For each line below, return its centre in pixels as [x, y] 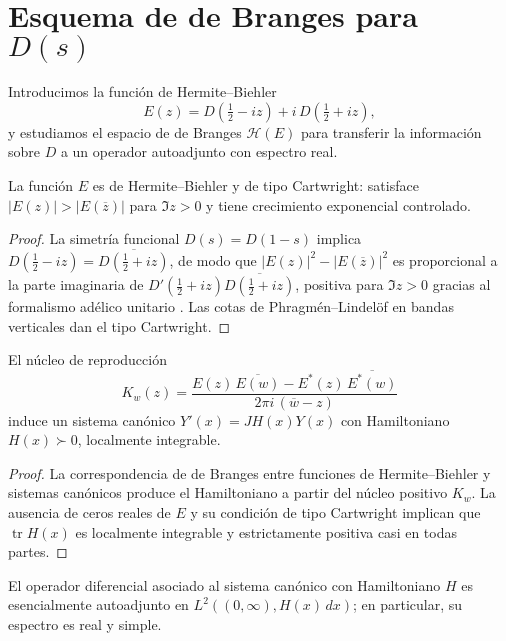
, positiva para [339, 284]
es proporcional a [445, 259]
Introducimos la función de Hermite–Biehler [142, 91]
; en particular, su [407, 604]
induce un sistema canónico [92, 419]
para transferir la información [391, 131]
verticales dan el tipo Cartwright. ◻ [119, 325]
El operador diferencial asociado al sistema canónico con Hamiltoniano [224, 584]
